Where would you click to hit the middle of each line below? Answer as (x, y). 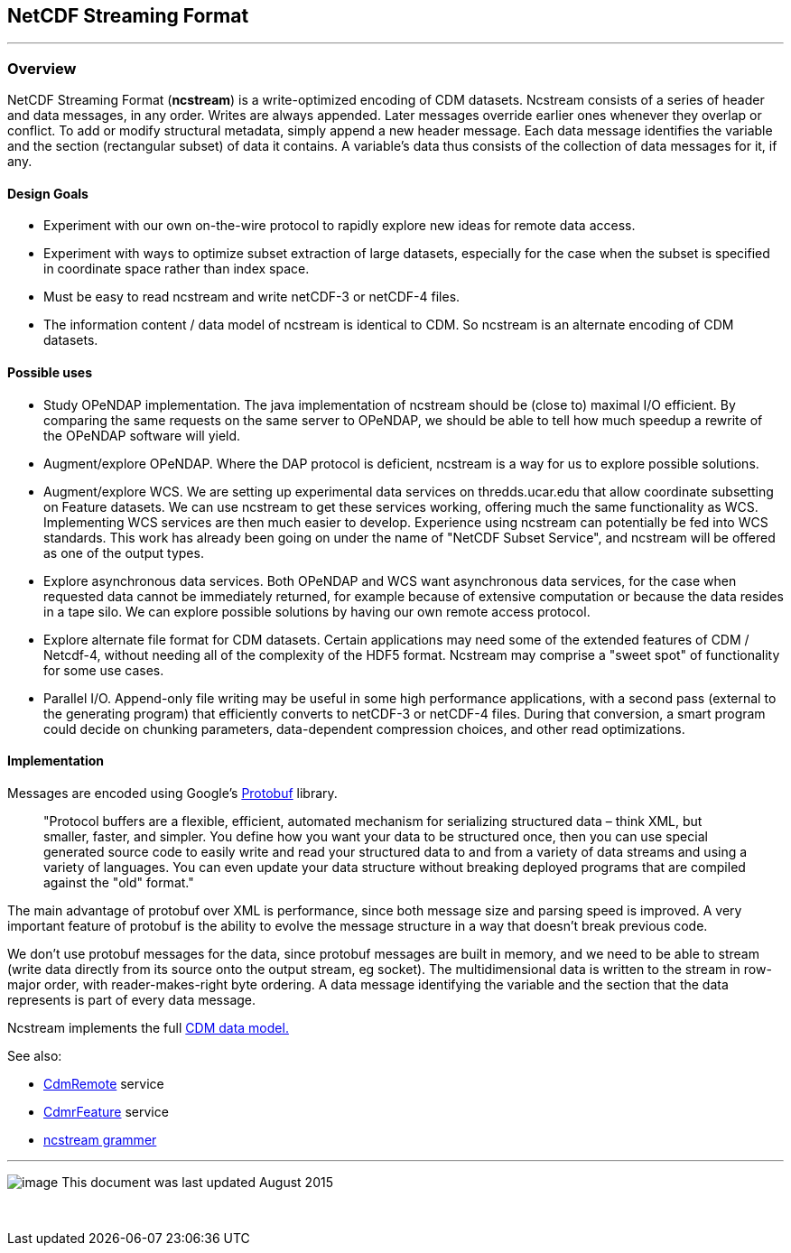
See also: (35, 1055)
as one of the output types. (124, 552)
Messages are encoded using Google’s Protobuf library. (172, 793)
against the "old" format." (119, 882)
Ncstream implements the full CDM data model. (148, 1027)
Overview (42, 68)
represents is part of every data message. (132, 999)
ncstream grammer (100, 1139)
